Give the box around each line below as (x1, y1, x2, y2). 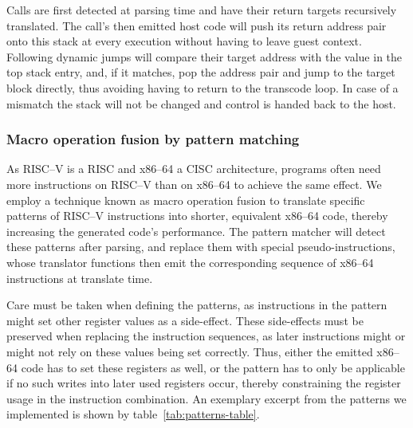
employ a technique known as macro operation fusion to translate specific (6, 191, 365, 208)
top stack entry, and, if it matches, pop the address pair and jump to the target (6, 64, 395, 80)
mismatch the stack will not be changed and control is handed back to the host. (6, 95, 396, 112)
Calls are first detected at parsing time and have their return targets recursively (6, 2, 397, 18)
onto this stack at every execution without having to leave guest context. (6, 33, 362, 49)
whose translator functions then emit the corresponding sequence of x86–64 (6, 253, 374, 270)
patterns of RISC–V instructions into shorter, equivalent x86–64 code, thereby (6, 207, 388, 224)
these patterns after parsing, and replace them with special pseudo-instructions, (6, 238, 395, 255)
